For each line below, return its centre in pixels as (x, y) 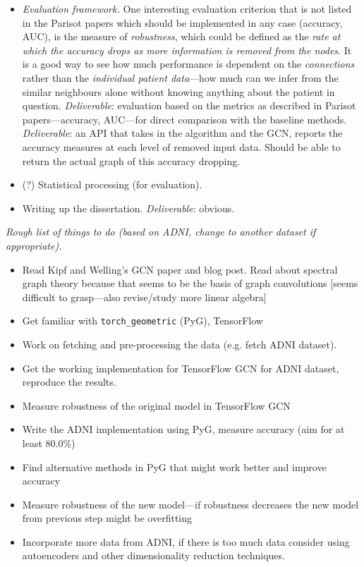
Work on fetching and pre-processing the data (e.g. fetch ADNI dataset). (180, 344)
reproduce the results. (69, 382)
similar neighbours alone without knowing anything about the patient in (178, 91)
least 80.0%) (49, 443)
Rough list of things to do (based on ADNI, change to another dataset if (161, 232)
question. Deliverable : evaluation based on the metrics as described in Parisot (189, 105)
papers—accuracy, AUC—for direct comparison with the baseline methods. (184, 119)
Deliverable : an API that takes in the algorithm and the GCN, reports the (182, 133)
